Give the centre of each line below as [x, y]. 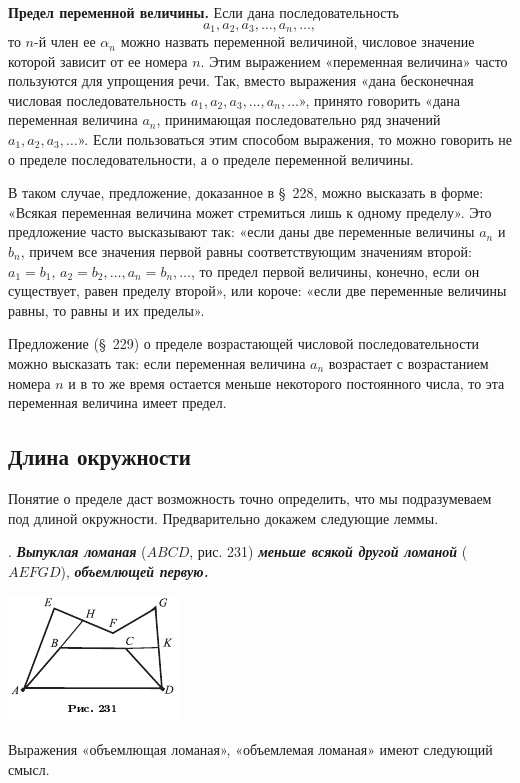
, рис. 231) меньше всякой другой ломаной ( [328, 551]
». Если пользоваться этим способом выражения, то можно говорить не [294, 139]
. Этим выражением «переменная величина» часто [354, 60]
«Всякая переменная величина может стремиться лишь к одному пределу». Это [250, 211]
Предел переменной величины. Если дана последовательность [203, 12]
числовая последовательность [97, 99]
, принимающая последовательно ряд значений [298, 119]
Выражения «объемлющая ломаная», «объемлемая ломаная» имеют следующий [250, 748]
